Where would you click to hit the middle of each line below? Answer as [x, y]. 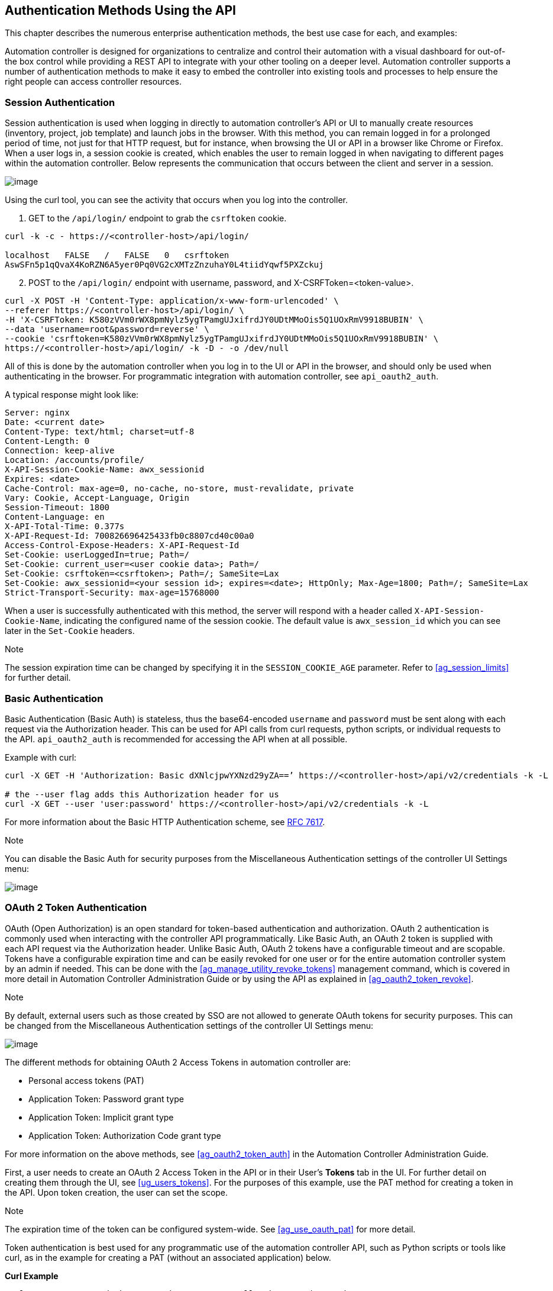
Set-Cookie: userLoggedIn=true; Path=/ [97, 555]
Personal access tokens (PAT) [86, 1080]
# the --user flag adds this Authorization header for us [142, 794]
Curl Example [32, 1276]
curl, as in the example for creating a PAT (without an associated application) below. [168, 1257]
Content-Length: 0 [47, 441]
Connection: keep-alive [60, 451]
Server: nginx [37, 413]
